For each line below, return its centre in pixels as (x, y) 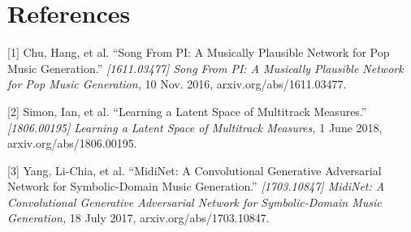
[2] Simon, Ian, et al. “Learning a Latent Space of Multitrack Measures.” (187, 111)
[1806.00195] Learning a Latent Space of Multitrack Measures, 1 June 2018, (195, 127)
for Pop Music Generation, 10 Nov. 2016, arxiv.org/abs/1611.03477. (177, 84)
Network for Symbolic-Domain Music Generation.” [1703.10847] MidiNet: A (196, 186)
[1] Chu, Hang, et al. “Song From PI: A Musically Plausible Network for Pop (199, 52)
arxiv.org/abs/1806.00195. (72, 143)
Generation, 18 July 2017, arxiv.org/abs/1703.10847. (138, 218)
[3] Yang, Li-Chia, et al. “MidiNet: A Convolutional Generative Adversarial (195, 170)
